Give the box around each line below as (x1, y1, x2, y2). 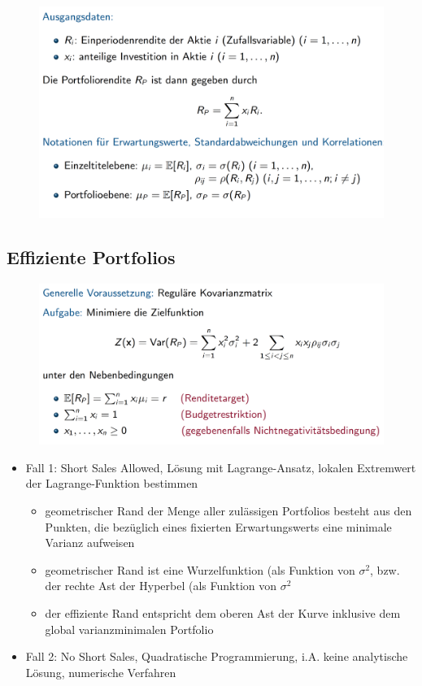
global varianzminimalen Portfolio (45, 620, 214, 637)
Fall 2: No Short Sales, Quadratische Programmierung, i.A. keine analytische (25, 648, 408, 665)
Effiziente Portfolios (7, 245, 176, 270)
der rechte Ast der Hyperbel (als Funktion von (45, 577, 277, 594)
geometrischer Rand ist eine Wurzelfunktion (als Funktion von (45, 561, 355, 578)
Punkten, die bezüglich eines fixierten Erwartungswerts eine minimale (45, 518, 392, 535)
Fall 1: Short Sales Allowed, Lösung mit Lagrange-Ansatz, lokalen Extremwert (25, 458, 416, 475)
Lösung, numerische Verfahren (25, 663, 176, 680)
